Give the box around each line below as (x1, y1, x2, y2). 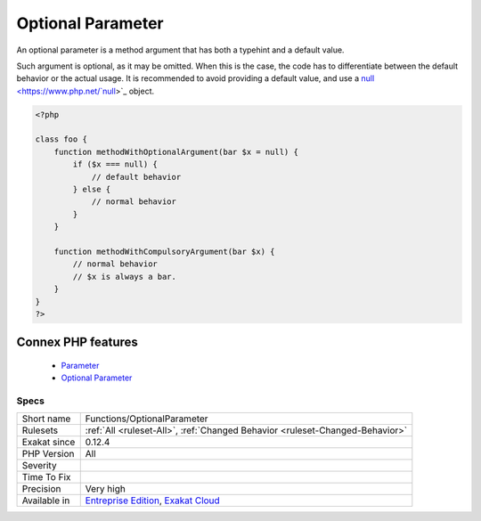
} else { (72, 184, 111, 195)
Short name (21, 412, 71, 425)
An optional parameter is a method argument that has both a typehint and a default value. (16, 45, 345, 55)
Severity (21, 460, 57, 472)
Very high (85, 483, 126, 495)
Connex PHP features (16, 335, 138, 350)
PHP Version (21, 448, 75, 460)
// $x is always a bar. (72, 272, 177, 281)
